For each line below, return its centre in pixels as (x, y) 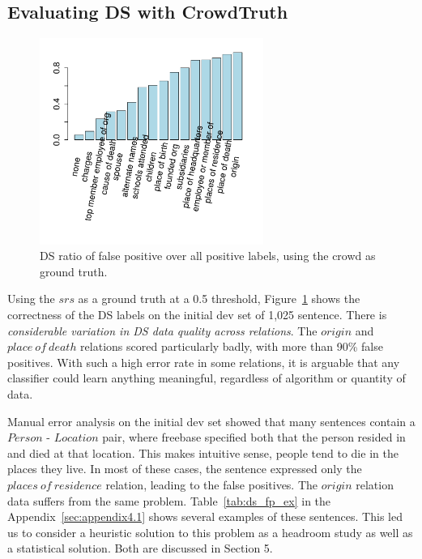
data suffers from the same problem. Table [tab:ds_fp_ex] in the (169, 500)
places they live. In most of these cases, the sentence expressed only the (185, 469)
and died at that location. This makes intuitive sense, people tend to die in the (203, 452)
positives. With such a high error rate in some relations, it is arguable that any (204, 362)
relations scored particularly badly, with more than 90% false (232, 346)
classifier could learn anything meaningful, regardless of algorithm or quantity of (207, 378)
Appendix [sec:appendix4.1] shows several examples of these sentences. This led (205, 516)
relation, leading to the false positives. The (212, 484)
